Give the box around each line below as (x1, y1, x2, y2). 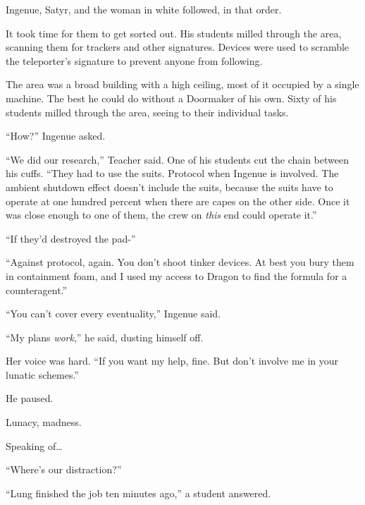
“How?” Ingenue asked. (6, 128, 106, 143)
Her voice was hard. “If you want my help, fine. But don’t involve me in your (6, 353, 339, 368)
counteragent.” (6, 282, 68, 297)
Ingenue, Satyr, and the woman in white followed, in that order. (6, 2, 282, 16)
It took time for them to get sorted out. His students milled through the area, (6, 25, 342, 40)
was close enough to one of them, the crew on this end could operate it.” (6, 207, 317, 222)
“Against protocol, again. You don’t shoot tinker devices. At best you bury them (6, 255, 354, 269)
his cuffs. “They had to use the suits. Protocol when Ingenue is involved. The (6, 166, 339, 181)
